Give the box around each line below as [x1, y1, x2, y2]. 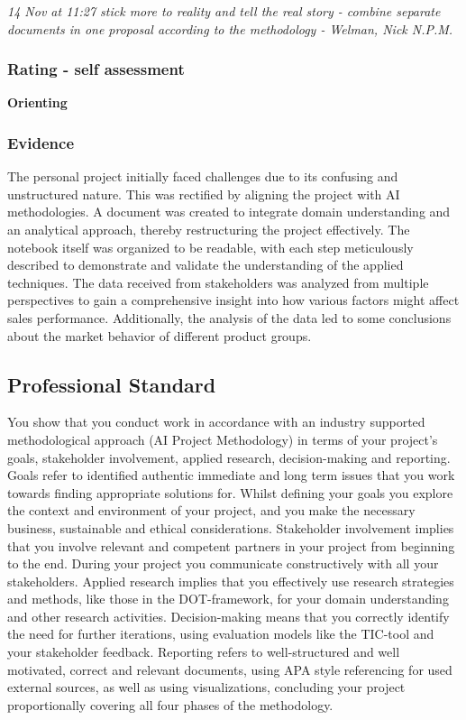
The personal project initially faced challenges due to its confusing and [7, 167, 398, 186]
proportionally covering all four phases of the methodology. [7, 695, 334, 714]
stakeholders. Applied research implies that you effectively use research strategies [7, 571, 454, 590]
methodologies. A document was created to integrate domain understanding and [7, 202, 451, 221]
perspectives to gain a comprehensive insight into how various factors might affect [7, 291, 460, 309]
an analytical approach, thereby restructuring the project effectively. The [7, 220, 410, 238]
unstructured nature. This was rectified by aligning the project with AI [7, 184, 400, 203]
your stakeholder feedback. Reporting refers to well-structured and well [7, 642, 400, 661]
